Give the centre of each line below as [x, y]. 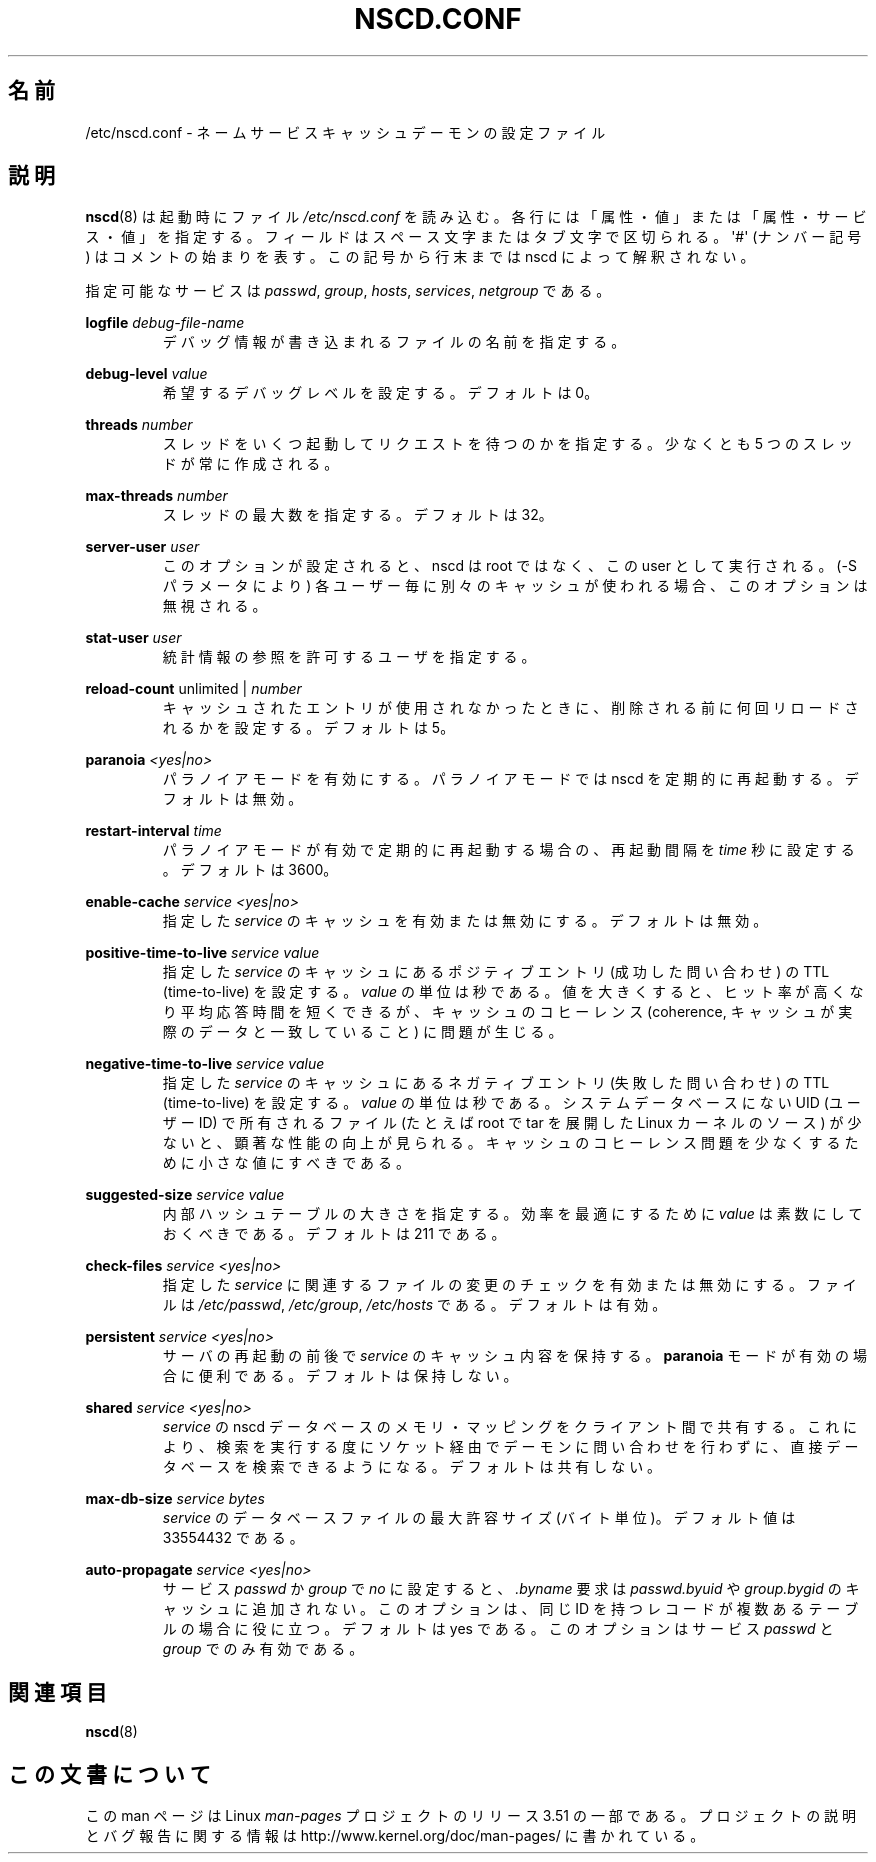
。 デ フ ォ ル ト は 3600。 [250, 870]
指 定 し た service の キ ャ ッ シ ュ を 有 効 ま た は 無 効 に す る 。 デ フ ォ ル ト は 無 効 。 [465, 921]
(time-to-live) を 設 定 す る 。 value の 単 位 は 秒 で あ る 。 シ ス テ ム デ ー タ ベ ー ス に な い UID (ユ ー [511, 1103]
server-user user [142, 547]
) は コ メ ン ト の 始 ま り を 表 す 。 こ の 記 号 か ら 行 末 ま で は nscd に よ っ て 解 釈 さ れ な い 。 [420, 257]
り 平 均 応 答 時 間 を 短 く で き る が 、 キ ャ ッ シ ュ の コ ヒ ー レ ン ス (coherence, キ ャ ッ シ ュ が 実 [507, 1012]
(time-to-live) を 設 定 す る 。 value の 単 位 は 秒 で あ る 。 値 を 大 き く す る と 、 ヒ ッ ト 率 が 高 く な [513, 992]
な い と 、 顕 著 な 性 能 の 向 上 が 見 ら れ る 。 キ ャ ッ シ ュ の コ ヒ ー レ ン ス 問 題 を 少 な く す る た [510, 1143]
